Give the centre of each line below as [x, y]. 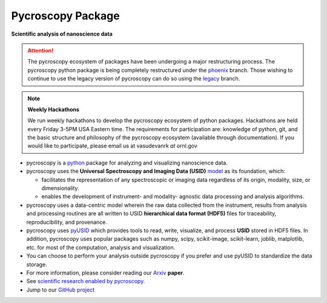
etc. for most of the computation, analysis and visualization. [101, 247]
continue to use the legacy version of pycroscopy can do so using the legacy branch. [134, 79]
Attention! [41, 50]
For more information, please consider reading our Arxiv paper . [105, 273]
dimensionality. [60, 188]
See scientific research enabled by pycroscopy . [86, 281]
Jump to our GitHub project [61, 290]
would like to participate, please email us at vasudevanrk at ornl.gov [113, 146]
